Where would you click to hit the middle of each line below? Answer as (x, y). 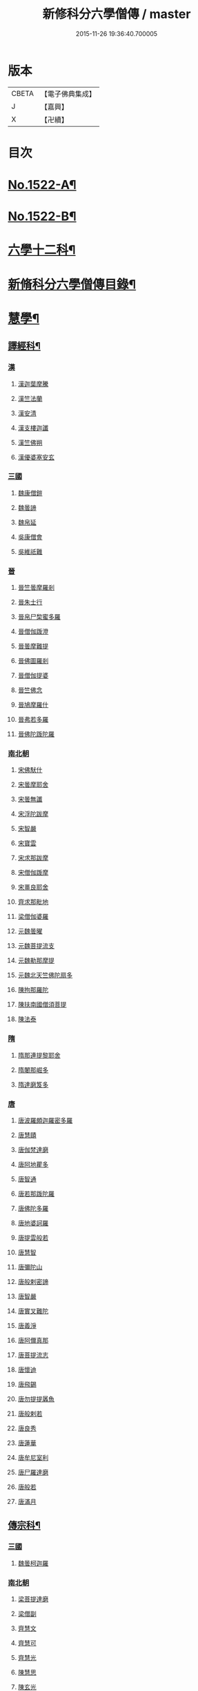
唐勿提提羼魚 (36, 1398)
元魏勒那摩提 (36, 960)
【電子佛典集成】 (68, 94)
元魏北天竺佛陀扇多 (45, 975)
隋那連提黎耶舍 (39, 1055)
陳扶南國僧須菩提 (42, 1005)
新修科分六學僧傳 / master (117, 14)
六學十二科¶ (42, 250)
